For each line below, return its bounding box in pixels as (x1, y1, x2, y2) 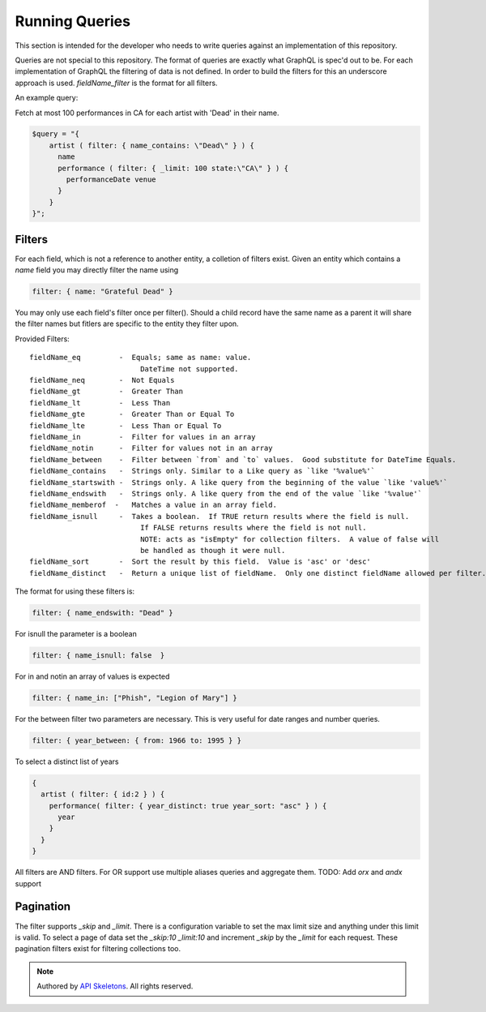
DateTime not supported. (140, 364, 239, 373)
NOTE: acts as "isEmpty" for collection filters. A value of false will (140, 534, 440, 543)
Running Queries (15, 12, 131, 30)
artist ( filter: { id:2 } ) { (40, 790, 165, 799)
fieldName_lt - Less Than (29, 398, 171, 407)
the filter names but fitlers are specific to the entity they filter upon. (15, 319, 239, 328)
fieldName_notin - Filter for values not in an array (29, 444, 273, 453)
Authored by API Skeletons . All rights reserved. (36, 981, 194, 991)
